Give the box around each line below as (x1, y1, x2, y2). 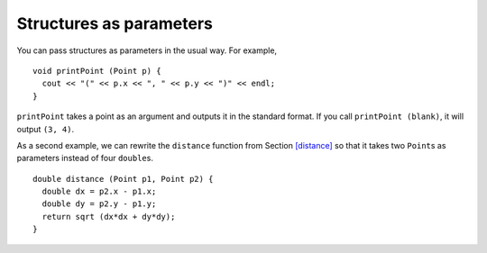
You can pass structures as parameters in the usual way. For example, (16, 45, 278, 56)
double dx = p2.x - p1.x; (41, 186, 157, 197)
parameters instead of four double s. (16, 153, 153, 164)
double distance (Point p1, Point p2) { (32, 174, 214, 184)
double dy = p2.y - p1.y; (41, 199, 157, 209)
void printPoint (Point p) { (32, 66, 161, 76)
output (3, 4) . (16, 123, 75, 134)
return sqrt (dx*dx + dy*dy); (41, 212, 176, 221)
